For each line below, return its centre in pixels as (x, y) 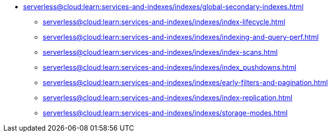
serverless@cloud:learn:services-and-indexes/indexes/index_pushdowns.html (170, 67)
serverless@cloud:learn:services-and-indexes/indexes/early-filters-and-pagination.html (185, 82)
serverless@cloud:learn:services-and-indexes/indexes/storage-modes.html (165, 113)
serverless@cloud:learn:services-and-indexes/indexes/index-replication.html (168, 98)
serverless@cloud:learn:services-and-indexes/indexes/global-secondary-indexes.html (163, 7)
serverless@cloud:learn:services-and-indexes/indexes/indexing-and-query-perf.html (181, 37)
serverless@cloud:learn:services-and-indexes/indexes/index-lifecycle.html (164, 22)
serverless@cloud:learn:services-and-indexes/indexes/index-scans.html (160, 52)
